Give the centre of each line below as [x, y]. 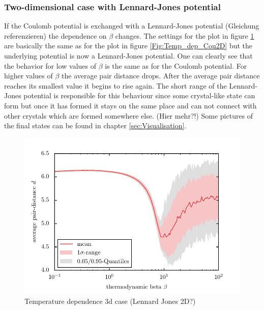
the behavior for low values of [50, 65]
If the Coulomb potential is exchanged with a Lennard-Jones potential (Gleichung [132, 26]
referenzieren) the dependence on [55, 35]
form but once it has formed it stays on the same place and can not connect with [130, 105]
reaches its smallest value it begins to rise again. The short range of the [115, 85]
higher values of [28, 76]
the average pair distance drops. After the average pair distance [161, 76]
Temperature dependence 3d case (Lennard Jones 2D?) [110, 301]
